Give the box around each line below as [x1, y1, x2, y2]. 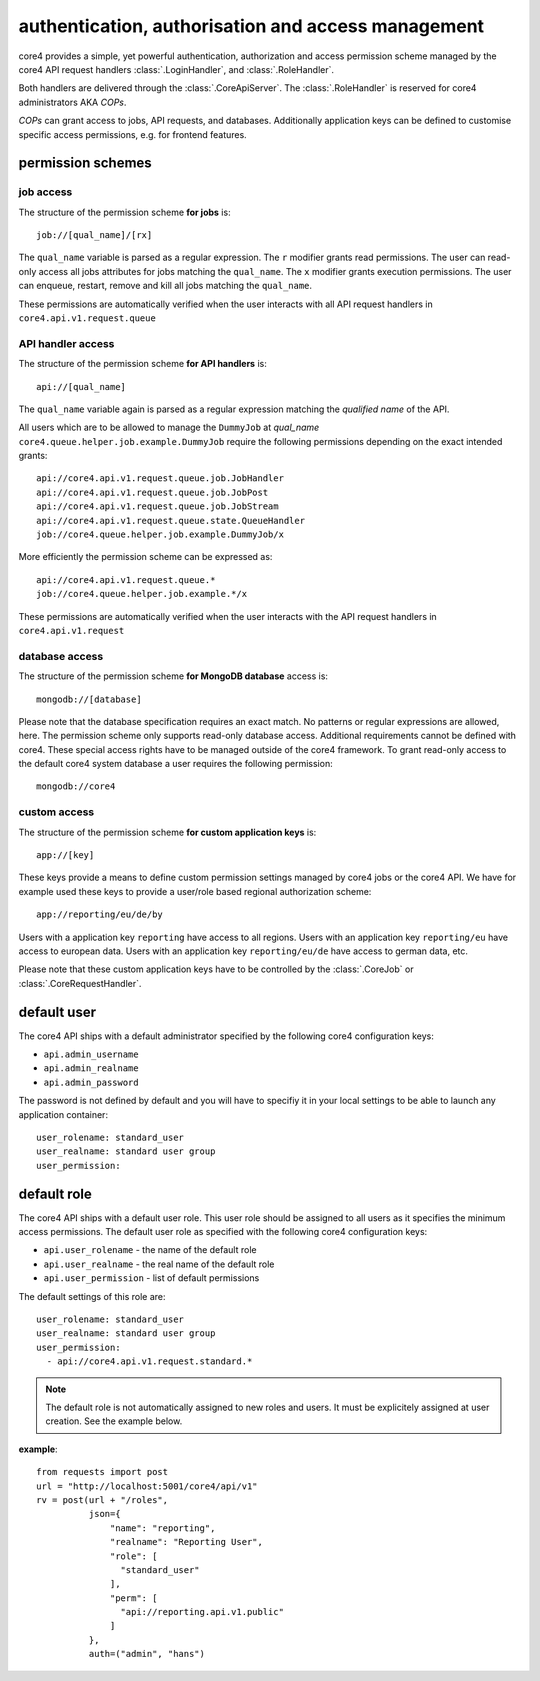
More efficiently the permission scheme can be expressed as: [18, 551, 273, 563]
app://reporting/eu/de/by [36, 909, 164, 920]
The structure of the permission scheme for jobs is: [18, 206, 231, 218]
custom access [18, 805, 95, 819]
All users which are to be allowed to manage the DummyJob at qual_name [18, 421, 320, 434]
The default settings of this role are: [18, 1290, 166, 1302]
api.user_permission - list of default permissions [43, 1272, 260, 1284]
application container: [18, 1108, 109, 1120]
